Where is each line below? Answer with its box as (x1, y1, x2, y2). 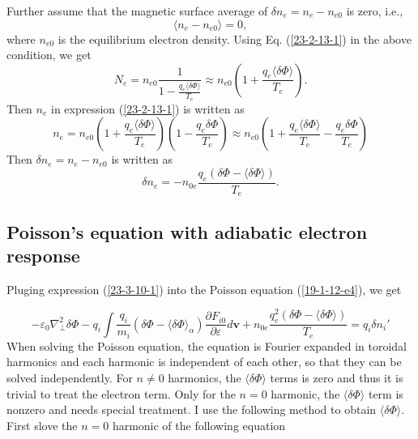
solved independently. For (6, 369, 133, 386)
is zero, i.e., (346, 2, 403, 19)
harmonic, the (271, 385, 340, 402)
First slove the (6, 416, 78, 433)
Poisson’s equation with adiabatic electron (6, 219, 368, 244)
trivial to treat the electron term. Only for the (6, 385, 236, 402)
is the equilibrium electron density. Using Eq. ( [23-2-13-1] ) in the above (58, 30, 412, 47)
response (6, 242, 80, 267)
